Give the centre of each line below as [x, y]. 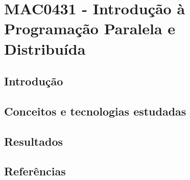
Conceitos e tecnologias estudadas [95, 111]
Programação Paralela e [90, 28]
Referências [35, 171]
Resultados [33, 141]
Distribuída [45, 48]
